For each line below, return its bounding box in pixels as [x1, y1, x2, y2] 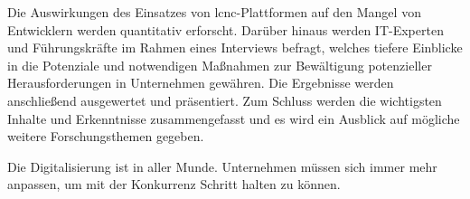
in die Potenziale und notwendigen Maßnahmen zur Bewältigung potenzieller [7, 55, 432, 74]
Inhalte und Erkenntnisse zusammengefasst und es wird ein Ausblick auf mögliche [7, 109, 460, 128]
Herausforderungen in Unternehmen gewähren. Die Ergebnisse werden [7, 73, 394, 92]
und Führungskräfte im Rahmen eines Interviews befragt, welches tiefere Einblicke [7, 38, 463, 57]
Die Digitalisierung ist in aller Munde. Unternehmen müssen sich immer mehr [7, 156, 437, 175]
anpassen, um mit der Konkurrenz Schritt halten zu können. [7, 175, 341, 194]
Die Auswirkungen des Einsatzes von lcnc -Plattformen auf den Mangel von [7, 3, 421, 21]
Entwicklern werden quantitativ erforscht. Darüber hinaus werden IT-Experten [7, 20, 444, 39]
